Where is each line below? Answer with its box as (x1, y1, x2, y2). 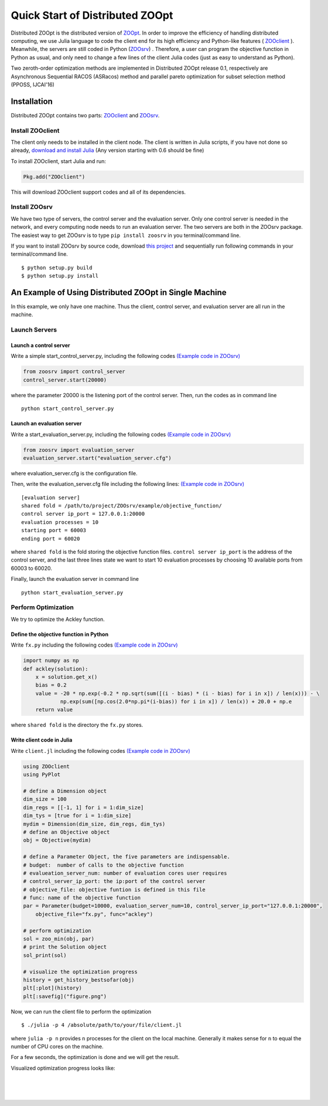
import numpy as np (23, 657, 79, 664)
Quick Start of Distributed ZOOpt (11, 9, 173, 22)
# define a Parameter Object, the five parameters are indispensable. (23, 854, 231, 860)
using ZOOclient (23, 763, 70, 770)
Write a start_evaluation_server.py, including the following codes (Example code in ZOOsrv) (11, 431, 231, 438)
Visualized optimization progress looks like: (11, 1064, 115, 1071)
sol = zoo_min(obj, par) (23, 936, 95, 942)
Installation (11, 96, 53, 106)
